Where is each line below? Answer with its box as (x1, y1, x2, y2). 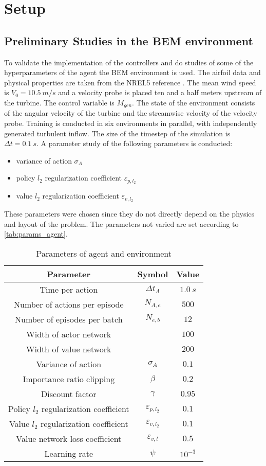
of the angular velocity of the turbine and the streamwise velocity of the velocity (4, 107, 257, 118)
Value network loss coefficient (16, 432, 122, 444)
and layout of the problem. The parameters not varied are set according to (4, 218, 239, 229)
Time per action (40, 283, 98, 295)
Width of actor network (26, 328, 111, 340)
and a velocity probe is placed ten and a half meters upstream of (58, 87, 262, 98)
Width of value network (26, 343, 111, 355)
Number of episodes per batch (15, 313, 123, 325)
